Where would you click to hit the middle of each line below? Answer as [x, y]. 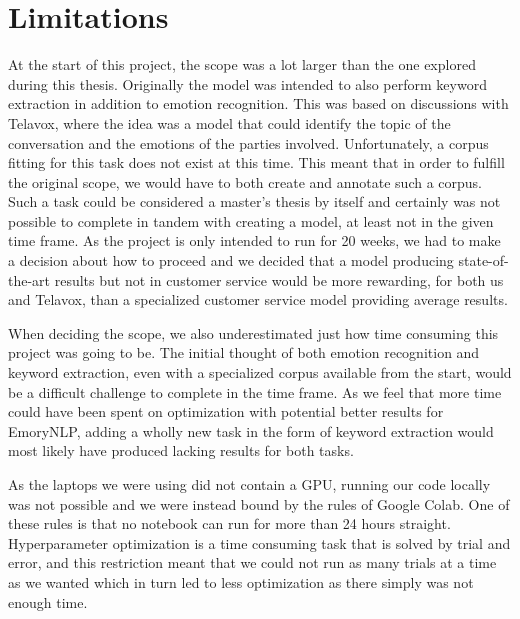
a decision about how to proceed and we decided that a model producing [231, 260]
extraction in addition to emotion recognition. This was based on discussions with [258, 103]
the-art [29, 279]
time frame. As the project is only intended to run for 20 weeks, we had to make [254, 240]
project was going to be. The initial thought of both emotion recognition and [244, 352]
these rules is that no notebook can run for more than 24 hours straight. [229, 523]
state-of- [483, 260]
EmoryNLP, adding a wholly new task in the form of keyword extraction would [251, 430]
